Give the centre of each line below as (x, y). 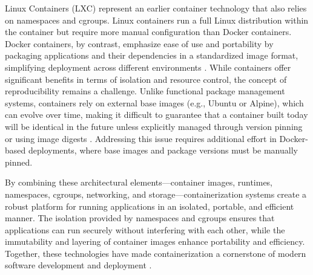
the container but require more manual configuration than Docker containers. (148, 32)
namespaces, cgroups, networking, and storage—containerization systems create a (156, 194)
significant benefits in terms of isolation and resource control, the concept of (146, 79)
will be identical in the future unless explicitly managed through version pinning (154, 126)
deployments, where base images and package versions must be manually (163, 150)
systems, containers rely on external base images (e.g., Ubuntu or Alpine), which (154, 102)
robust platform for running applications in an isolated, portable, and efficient (150, 206)
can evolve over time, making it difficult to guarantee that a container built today (156, 115)
